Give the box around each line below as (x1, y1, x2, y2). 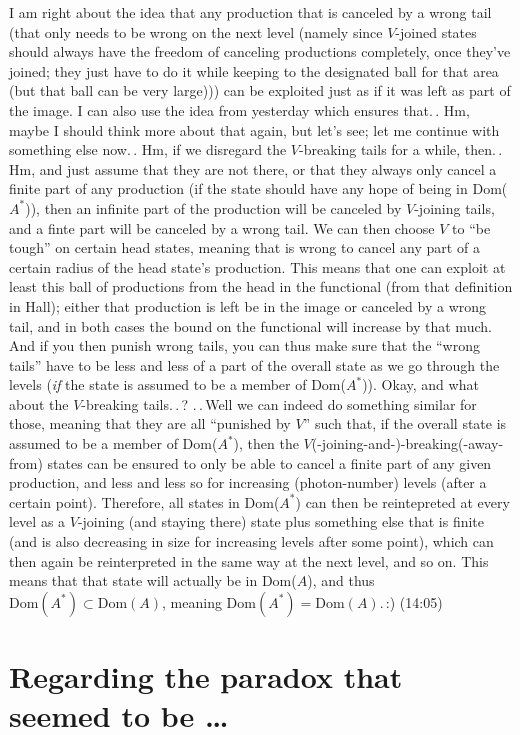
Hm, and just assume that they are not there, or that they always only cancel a (9, 158, 497, 179)
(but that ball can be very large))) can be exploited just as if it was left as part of (9, 80, 511, 101)
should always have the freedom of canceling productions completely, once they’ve (9, 41, 511, 62)
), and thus (307, 570, 375, 591)
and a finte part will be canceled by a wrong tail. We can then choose (9, 217, 435, 238)
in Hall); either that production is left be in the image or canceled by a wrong (9, 295, 487, 316)
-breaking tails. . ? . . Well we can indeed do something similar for (81, 393, 477, 414)
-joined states (395, 21, 477, 42)
